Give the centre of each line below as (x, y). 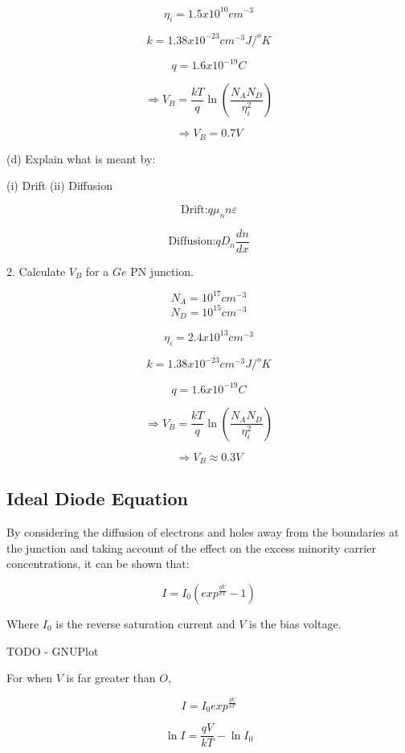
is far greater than (111, 678)
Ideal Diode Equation (97, 498)
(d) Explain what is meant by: (81, 158)
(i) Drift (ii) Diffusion (59, 185)
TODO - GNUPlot (53, 650)
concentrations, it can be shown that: (98, 564)
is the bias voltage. (295, 624)
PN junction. (162, 271)
